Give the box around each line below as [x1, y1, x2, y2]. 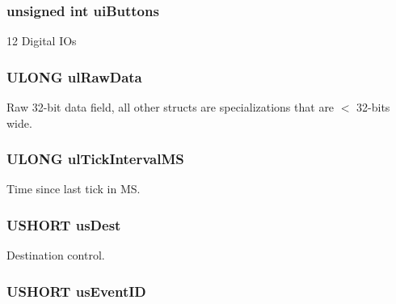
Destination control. [6, 247, 105, 264]
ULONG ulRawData [6, 66, 142, 87]
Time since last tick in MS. [6, 180, 141, 197]
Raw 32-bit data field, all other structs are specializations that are [6, 99, 335, 116]
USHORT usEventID [6, 281, 146, 301]
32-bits [356, 99, 390, 116]
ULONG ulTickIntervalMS [6, 149, 184, 169]
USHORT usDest [6, 214, 121, 234]
